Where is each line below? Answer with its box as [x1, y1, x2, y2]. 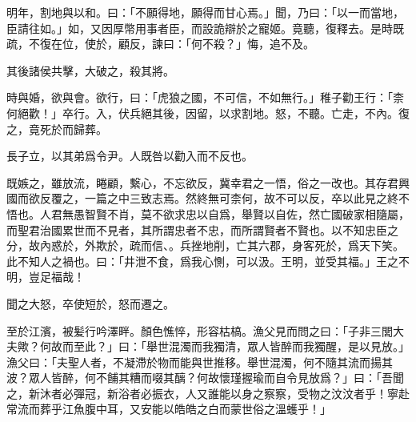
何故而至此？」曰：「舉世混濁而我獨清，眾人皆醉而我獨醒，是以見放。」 [39, 338, 410, 355]
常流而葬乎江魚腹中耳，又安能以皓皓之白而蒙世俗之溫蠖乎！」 [6, 400, 331, 417]
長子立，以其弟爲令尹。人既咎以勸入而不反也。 [6, 147, 253, 164]
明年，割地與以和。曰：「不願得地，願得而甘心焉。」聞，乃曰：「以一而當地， [6, 4, 404, 20]
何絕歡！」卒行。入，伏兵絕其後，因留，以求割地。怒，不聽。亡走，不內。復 [6, 104, 410, 121]
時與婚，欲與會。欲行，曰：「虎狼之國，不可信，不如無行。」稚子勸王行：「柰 [6, 89, 404, 106]
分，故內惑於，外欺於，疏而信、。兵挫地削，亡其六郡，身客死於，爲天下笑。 [6, 237, 404, 254]
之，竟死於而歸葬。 [6, 120, 107, 137]
